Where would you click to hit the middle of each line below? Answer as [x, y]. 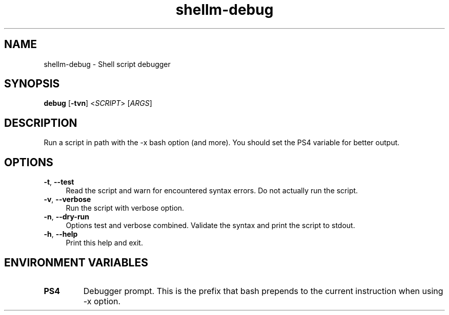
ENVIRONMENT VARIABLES [76, 262]
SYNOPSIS [32, 84]
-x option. [102, 301]
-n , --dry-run [67, 217]
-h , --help [61, 234]
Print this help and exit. [104, 243]
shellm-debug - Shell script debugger [107, 64]
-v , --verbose [67, 199]
